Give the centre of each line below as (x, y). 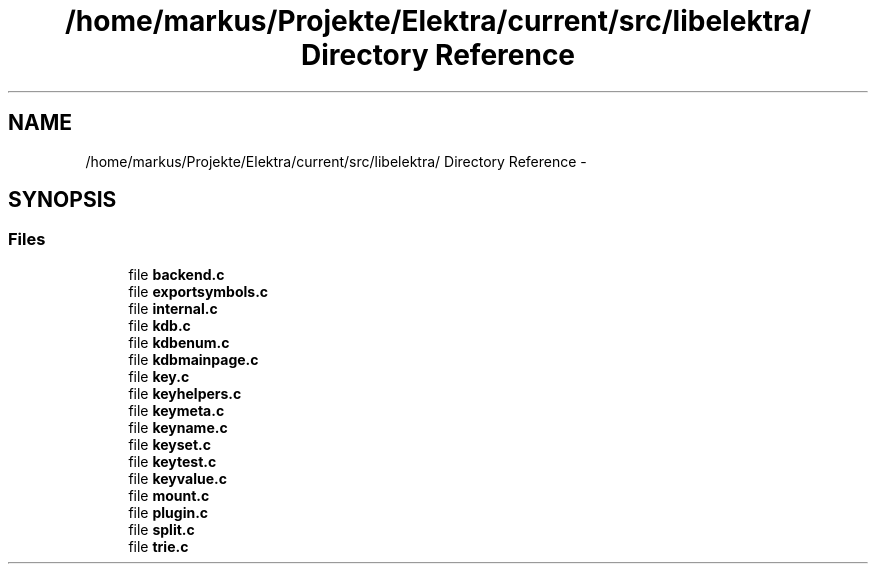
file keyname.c (178, 427)
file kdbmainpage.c (193, 359)
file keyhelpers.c (185, 393)
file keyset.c (169, 444)
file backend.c (176, 274)
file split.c (161, 529)
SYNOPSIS (62, 200)
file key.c (159, 376)
